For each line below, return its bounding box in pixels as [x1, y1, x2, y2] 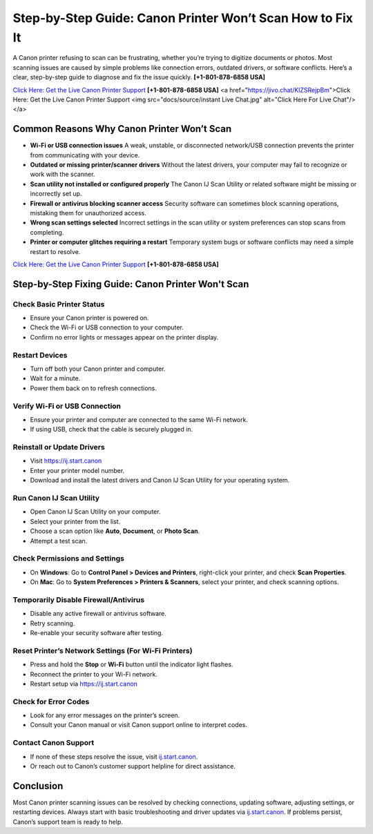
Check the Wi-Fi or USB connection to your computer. [30, 323, 184, 331]
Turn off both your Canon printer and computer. [30, 365, 166, 373]
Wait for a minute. [30, 374, 81, 382]
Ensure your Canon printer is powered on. [30, 314, 149, 322]
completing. [30, 228, 64, 236]
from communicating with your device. [30, 151, 140, 159]
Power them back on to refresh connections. [30, 384, 157, 392]
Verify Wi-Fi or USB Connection [12, 401, 121, 411]
